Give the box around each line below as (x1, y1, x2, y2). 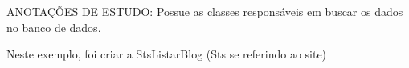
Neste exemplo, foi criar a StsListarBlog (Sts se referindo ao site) (6, 46, 327, 62)
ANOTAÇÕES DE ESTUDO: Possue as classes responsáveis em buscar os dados (6, 3, 403, 19)
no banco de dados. (6, 18, 101, 35)
